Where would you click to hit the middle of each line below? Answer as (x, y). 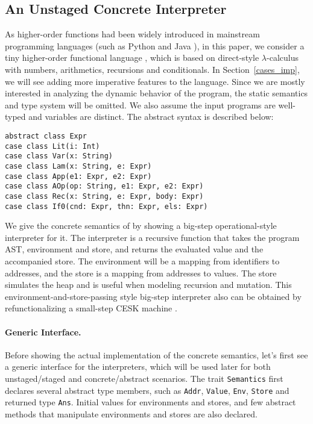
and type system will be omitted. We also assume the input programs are (140, 104)
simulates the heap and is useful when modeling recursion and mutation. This (148, 285)
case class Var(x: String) (59, 156)
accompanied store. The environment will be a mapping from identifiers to (142, 260)
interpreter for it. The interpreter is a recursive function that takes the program (152, 237)
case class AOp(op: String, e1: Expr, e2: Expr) (104, 186)
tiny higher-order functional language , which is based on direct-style (132, 58)
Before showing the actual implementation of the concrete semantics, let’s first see (156, 354)
